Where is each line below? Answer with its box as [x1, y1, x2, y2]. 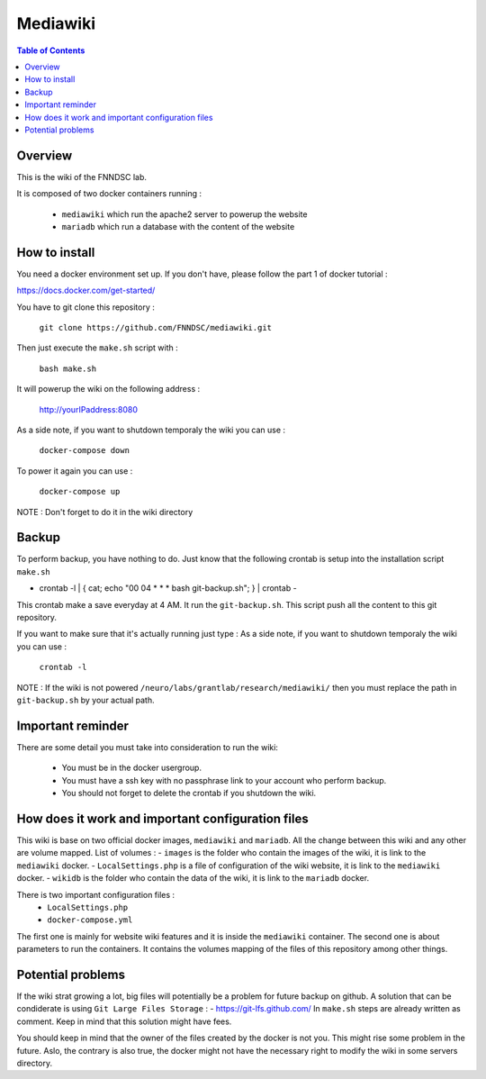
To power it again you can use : [16, 465, 133, 476]
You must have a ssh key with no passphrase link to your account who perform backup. [61, 775, 387, 785]
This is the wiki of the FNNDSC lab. [16, 171, 148, 182]
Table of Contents [16, 45, 85, 56]
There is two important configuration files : [16, 889, 175, 900]
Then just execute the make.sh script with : [16, 342, 179, 353]
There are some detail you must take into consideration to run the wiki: [16, 741, 279, 752]
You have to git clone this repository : [16, 302, 155, 313]
